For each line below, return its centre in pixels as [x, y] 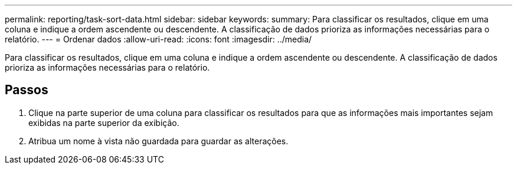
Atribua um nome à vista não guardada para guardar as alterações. [158, 141]
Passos [27, 90]
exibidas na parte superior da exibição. [104, 122]
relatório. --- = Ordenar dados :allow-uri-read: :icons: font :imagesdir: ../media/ [158, 39]
